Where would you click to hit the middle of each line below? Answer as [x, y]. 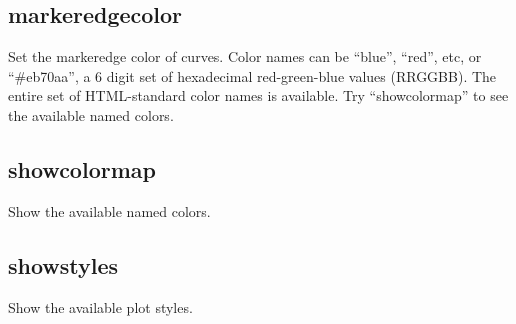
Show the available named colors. [109, 210]
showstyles [63, 264]
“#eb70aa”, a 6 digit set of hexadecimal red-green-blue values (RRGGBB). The [252, 75]
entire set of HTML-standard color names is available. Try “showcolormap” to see [258, 95]
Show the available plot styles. [100, 306]
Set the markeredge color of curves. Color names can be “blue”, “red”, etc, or [245, 56]
